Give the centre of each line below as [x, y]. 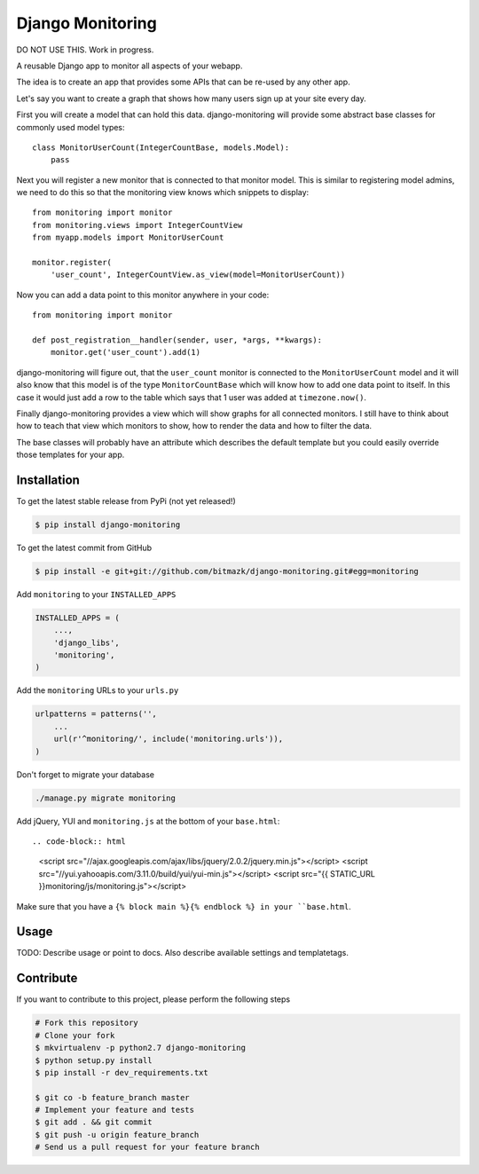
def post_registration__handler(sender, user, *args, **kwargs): [177, 340]
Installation [48, 480]
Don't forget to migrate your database [86, 774]
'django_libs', [86, 642]
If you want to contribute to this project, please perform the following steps [153, 999]
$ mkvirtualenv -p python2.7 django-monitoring [140, 1048]
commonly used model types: [71, 127]
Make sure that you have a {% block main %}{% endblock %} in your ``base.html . [184, 906]
